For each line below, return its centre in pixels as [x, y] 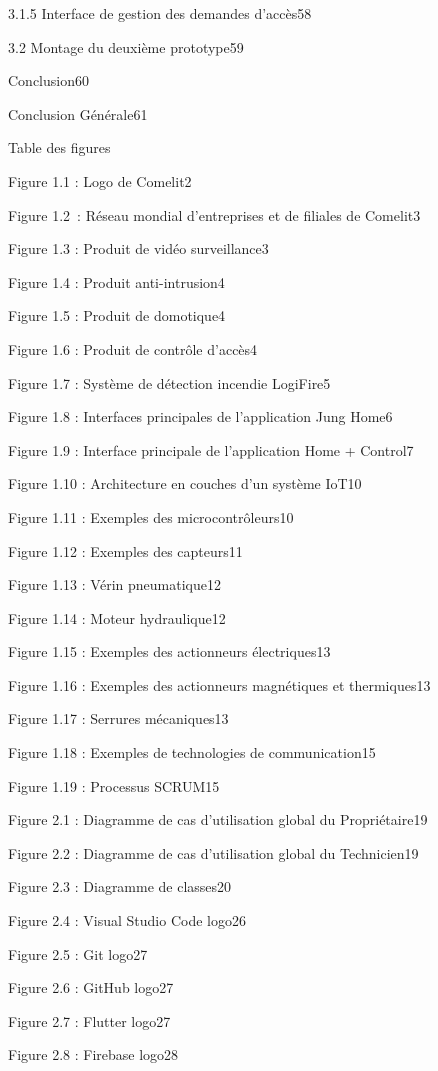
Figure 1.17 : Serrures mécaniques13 [118, 718]
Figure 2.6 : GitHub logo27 [91, 987]
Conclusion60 [48, 80]
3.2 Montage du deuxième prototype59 [126, 46]
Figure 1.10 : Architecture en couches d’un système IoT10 [185, 483]
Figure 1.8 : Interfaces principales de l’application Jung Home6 [200, 416]
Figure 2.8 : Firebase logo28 [93, 1054]
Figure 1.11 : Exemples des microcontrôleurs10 [151, 516]
